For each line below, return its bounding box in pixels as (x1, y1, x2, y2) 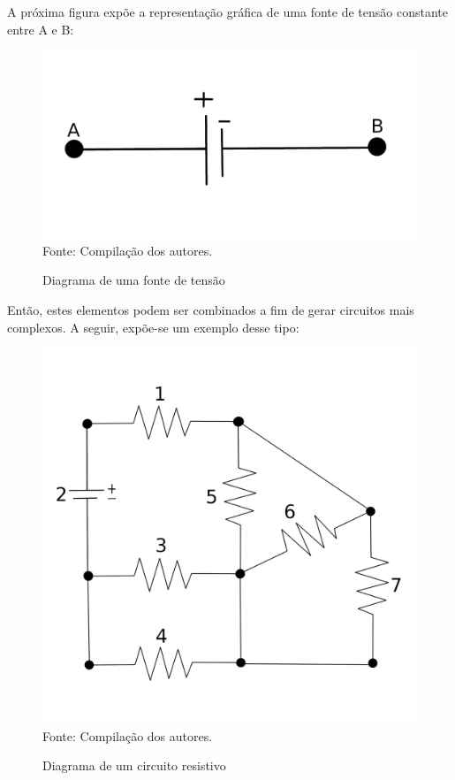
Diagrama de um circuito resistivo (42, 756, 226, 775)
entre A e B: (7, 19, 74, 38)
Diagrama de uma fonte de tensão (42, 271, 225, 289)
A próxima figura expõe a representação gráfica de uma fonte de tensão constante (7, 3, 448, 20)
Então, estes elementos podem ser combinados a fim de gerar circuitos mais (7, 300, 414, 318)
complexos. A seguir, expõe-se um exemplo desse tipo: (7, 317, 300, 336)
